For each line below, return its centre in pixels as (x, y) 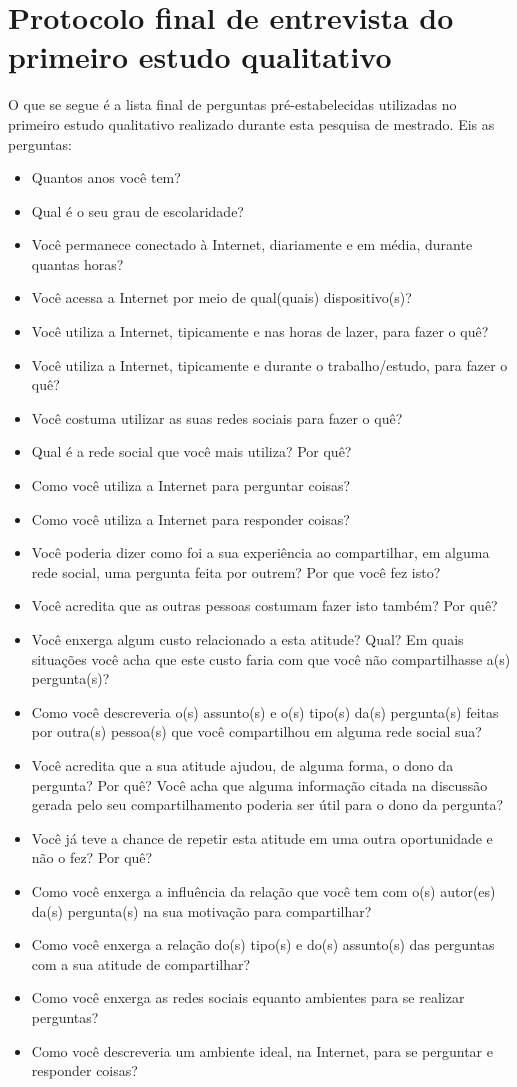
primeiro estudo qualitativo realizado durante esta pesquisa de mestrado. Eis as (251, 123)
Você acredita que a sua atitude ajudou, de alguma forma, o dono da (242, 764)
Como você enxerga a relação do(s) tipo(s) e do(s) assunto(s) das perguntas (263, 944)
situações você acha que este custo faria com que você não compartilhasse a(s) (271, 658)
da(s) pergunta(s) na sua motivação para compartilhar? (201, 910)
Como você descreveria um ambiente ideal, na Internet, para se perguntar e (262, 1050)
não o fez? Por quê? (92, 857)
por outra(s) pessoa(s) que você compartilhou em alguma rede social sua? (256, 731)
